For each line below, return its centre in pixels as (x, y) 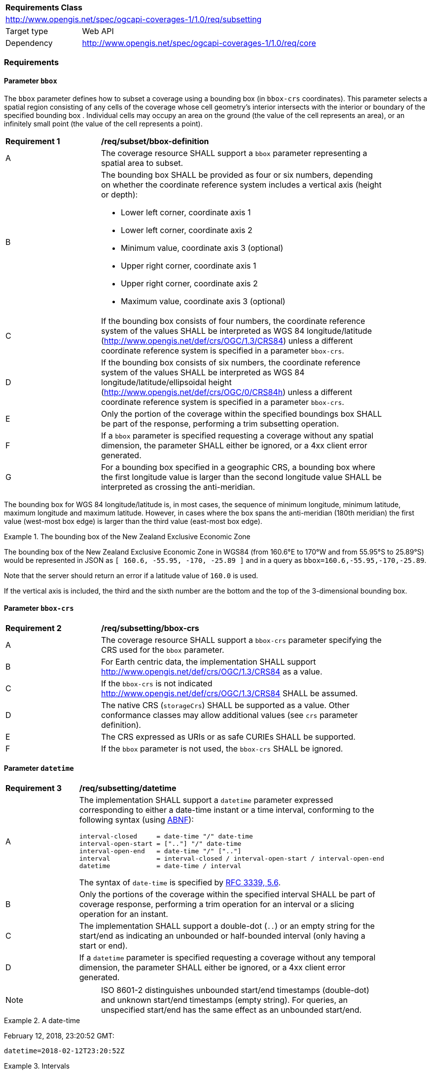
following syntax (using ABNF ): (136, 820)
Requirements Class (44, 7)
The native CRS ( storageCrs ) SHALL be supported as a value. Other (225, 705)
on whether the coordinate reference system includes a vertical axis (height (241, 184)
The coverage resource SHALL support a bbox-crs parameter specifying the (241, 640)
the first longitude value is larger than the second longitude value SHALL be (241, 477)
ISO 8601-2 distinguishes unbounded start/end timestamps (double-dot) (235, 990)
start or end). (103, 946)
